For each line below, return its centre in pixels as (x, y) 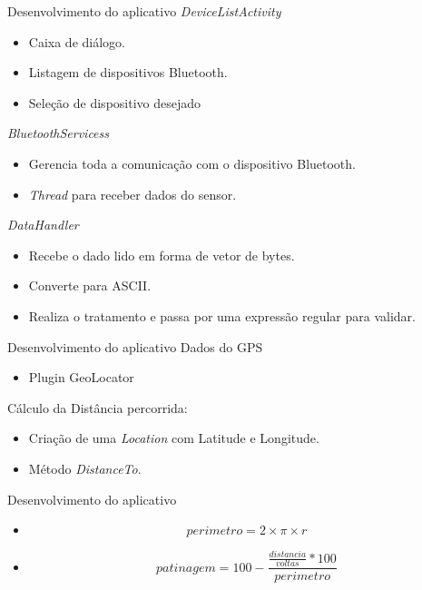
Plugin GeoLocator (81, 377)
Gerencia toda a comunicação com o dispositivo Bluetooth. (192, 163)
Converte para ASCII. (90, 285)
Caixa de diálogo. (77, 41)
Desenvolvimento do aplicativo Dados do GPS (135, 346)
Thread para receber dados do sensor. (132, 194)
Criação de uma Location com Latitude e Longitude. (174, 438)
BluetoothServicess (59, 133)
